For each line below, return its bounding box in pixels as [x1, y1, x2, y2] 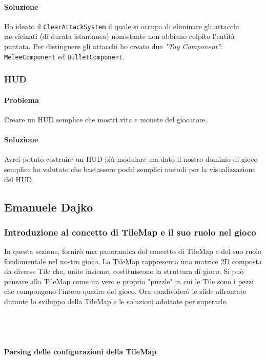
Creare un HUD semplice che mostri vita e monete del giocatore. [4, 114, 208, 124]
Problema [4, 94, 39, 105]
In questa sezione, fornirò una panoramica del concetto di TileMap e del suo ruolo [4, 246, 262, 257]
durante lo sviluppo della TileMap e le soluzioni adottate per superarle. [4, 296, 228, 307]
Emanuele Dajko [4, 199, 93, 215]
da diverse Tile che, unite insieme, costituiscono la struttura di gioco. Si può [4, 266, 244, 277]
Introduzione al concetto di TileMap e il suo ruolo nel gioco [4, 225, 256, 238]
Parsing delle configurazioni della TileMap [4, 346, 157, 357]
